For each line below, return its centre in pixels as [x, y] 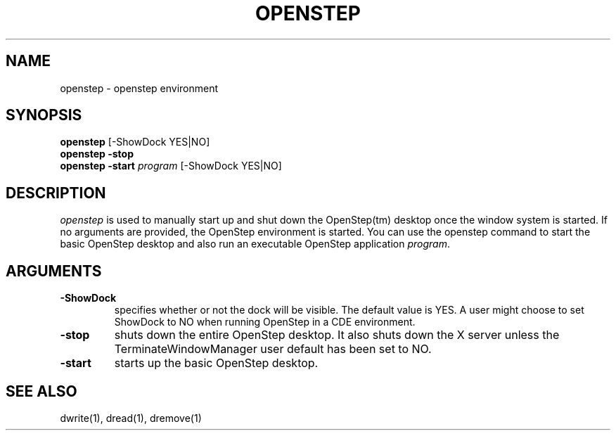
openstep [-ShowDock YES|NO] [135, 142]
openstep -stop [97, 154]
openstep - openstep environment [139, 88]
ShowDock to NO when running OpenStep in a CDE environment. [265, 322]
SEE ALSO [41, 391]
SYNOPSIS [44, 115]
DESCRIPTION [56, 193]
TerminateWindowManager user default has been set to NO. [273, 349]
